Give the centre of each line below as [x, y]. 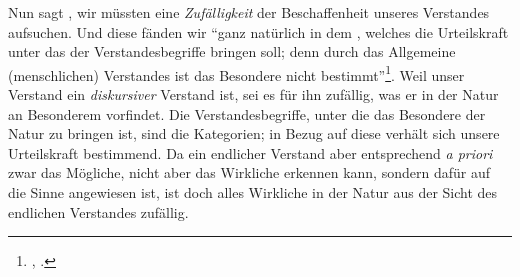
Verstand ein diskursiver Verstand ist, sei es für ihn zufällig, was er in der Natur [253, 94]
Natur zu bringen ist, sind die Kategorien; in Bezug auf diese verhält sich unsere [254, 133]
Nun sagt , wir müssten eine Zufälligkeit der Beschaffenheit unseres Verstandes [249, 12]
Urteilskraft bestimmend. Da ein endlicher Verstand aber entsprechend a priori [250, 152]
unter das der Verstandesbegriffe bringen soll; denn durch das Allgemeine [232, 51]
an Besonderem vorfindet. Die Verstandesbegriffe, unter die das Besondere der [247, 113]
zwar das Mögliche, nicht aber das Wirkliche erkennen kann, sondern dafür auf [249, 172]
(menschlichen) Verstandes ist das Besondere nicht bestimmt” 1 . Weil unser [236, 73]
